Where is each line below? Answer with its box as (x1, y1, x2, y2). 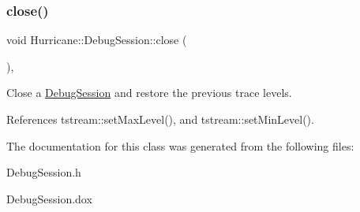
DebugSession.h (6, 164, 81, 180)
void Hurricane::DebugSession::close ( (6, 32, 187, 48)
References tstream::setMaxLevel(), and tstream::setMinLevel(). (6, 111, 314, 127)
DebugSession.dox (6, 190, 92, 206)
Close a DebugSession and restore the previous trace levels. (6, 84, 292, 101)
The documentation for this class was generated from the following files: (6, 137, 354, 154)
